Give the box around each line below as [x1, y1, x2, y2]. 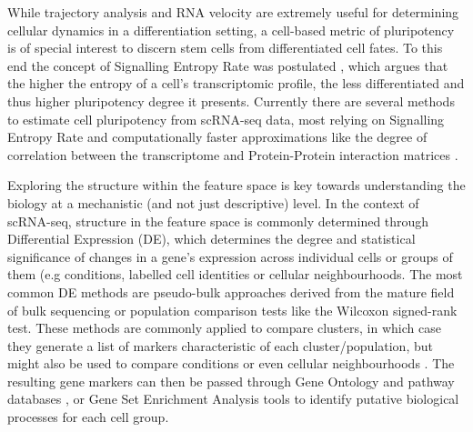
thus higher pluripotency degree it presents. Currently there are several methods [7, 91, 455, 110]
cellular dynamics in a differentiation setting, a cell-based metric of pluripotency [7, 20, 455, 39]
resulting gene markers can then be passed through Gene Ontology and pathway [7, 371, 455, 390]
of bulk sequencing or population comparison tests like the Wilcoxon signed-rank [7, 300, 458, 319]
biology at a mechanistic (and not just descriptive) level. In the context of [7, 193, 419, 212]
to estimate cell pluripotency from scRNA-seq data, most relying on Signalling [7, 109, 445, 128]
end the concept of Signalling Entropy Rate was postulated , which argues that [7, 55, 448, 75]
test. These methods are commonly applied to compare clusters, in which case [7, 318, 441, 337]
